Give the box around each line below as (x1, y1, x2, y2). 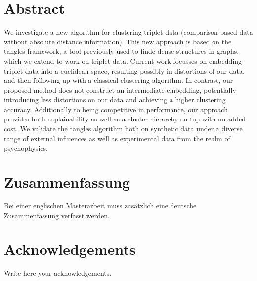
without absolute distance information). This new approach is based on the (4, 36, 232, 46)
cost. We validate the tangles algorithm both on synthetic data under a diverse (4, 123, 243, 134)
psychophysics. (4, 143, 48, 153)
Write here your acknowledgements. (4, 268, 112, 278)
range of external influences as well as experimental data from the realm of (4, 133, 230, 143)
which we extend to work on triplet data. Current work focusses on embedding (4, 55, 242, 66)
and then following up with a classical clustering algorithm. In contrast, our (4, 75, 233, 85)
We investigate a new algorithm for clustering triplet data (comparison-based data (4, 27, 253, 37)
